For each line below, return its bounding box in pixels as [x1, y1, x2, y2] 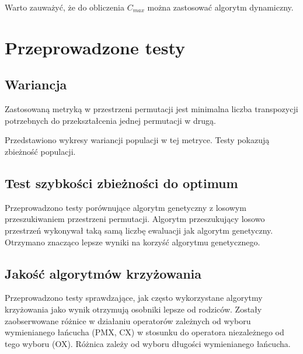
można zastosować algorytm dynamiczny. [147, 1, 294, 13]
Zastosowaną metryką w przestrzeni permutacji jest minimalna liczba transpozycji [5, 103, 298, 115]
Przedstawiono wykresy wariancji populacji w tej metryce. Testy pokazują [5, 134, 270, 146]
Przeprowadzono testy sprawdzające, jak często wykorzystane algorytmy [5, 291, 263, 304]
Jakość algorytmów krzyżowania [5, 264, 202, 282]
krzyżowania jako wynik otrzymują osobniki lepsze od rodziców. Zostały [5, 303, 262, 315]
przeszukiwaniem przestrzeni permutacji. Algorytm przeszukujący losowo [5, 213, 265, 225]
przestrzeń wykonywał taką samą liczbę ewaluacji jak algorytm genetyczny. [5, 224, 273, 236]
